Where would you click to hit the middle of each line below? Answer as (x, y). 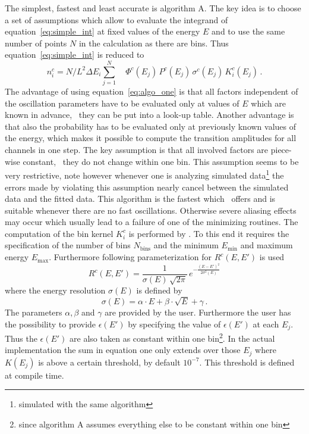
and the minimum (186, 245)
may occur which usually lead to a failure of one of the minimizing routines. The (152, 222)
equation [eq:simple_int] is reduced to (75, 54)
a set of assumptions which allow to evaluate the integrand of (116, 19)
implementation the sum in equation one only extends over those (123, 350)
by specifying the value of (174, 324)
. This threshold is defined (247, 362)
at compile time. (34, 375)
